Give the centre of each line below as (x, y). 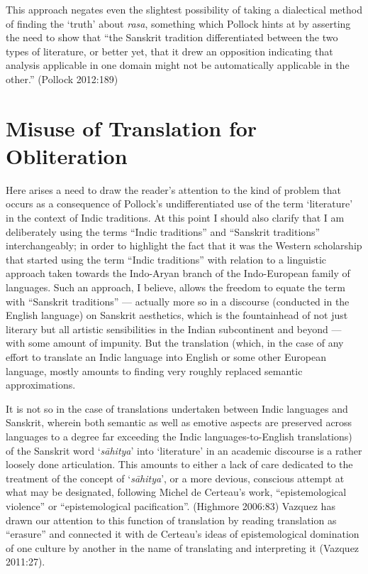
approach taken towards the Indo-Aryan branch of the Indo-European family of (178, 273)
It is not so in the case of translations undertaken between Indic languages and (177, 408)
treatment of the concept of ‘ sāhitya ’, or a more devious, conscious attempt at (175, 478)
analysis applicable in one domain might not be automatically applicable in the (178, 65)
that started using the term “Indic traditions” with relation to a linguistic (166, 259)
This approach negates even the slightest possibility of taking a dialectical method (184, 9)
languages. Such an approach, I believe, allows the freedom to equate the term (175, 287)
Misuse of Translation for (132, 128)
